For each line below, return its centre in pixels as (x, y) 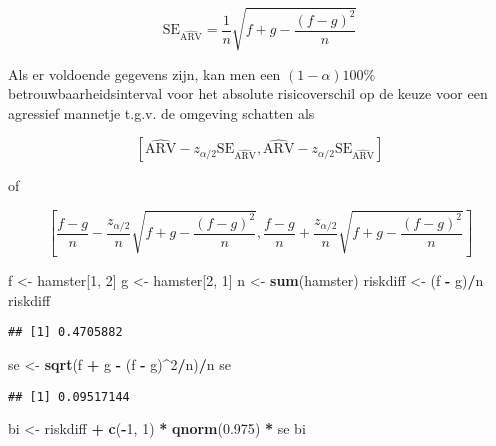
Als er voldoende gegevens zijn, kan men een (144, 73)
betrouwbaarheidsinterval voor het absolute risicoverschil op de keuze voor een (248, 93)
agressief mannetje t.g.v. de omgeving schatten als (161, 112)
